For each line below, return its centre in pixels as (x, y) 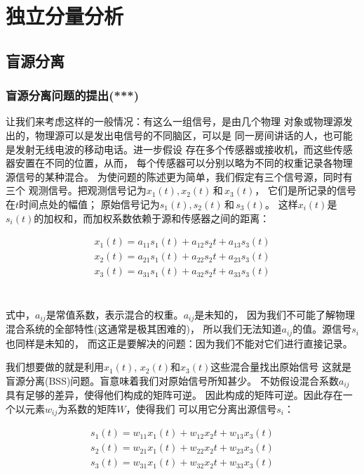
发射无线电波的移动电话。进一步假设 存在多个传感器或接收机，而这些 (174, 149)
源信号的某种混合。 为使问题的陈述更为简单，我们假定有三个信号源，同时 (174, 176)
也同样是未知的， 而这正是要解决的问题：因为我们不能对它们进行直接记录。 (179, 343)
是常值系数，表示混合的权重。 (115, 314)
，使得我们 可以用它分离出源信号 (201, 408)
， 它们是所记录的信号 (305, 190)
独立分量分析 (65, 16)
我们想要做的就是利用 (55, 367)
